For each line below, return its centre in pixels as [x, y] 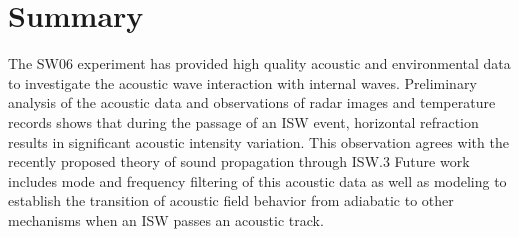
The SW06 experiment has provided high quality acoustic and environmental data [259, 63]
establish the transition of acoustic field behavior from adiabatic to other [231, 200]
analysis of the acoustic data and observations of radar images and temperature [252, 102]
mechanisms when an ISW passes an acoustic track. [166, 219]
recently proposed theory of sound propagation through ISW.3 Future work [239, 161]
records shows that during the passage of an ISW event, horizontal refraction [243, 121]
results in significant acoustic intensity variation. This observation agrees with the [258, 141]
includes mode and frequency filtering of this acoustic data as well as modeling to [257, 180]
